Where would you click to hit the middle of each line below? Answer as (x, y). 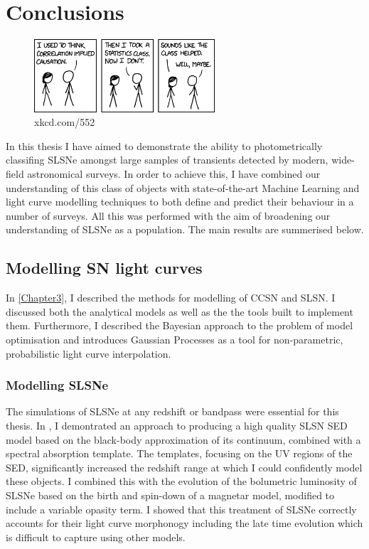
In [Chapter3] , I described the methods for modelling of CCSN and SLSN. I (171, 298)
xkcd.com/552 (65, 122)
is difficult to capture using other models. (96, 537)
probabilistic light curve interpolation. (89, 353)
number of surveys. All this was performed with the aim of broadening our (168, 215)
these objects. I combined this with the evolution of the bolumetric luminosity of (181, 481)
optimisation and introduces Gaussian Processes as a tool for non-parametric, (175, 339)
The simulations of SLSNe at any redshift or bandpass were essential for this (172, 411)
